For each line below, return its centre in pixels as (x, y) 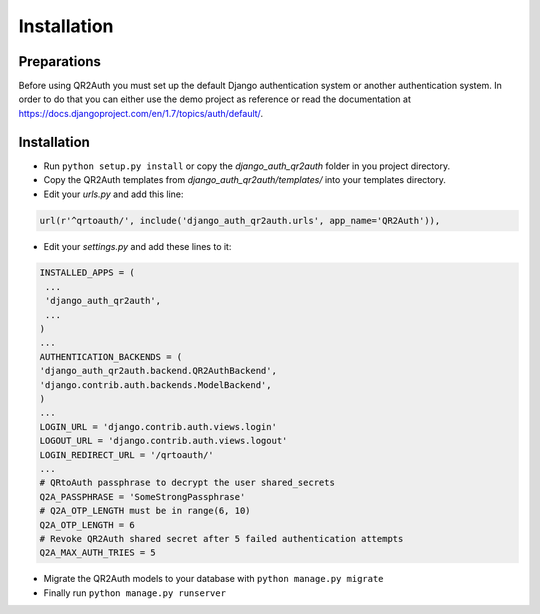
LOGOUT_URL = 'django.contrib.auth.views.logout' (163, 441)
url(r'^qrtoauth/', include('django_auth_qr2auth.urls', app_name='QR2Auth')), (240, 220)
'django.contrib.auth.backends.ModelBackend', (155, 384)
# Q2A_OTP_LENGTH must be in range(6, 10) (145, 511)
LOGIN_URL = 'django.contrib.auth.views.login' (158, 426)
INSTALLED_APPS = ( (87, 273)
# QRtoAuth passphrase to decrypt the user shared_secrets (187, 483)
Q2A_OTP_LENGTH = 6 (87, 524)
